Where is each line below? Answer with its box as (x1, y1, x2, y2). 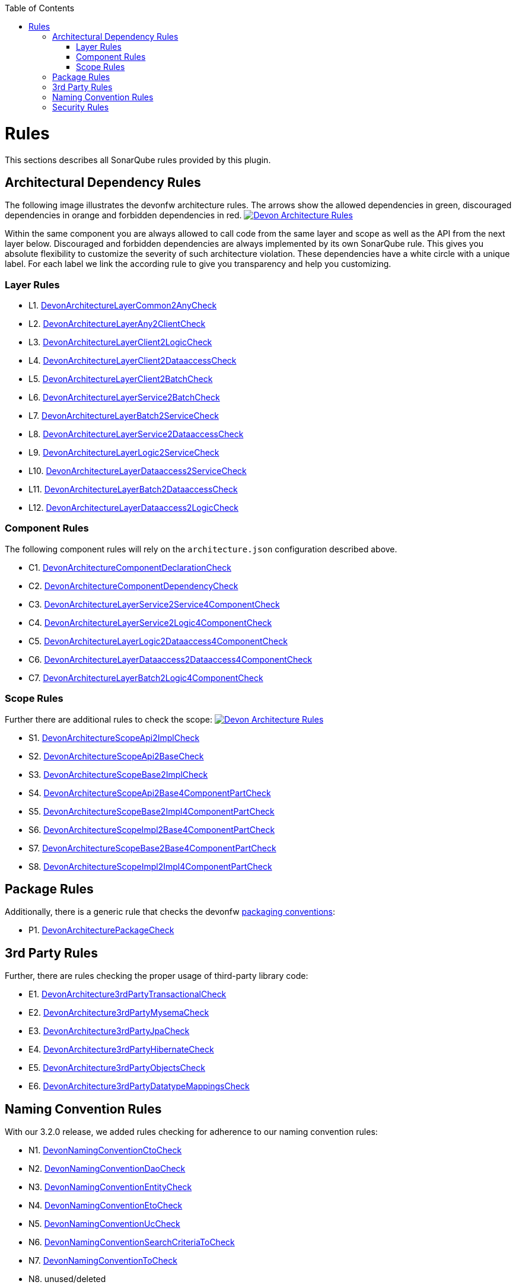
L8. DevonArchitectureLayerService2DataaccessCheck (28, 429, 244, 440)
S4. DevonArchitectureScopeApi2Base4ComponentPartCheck (28, 787, 271, 798)
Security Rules (52, 102, 109, 112)
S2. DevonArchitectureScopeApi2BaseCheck (28, 750, 204, 761)
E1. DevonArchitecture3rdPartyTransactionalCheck (28, 989, 227, 1000)
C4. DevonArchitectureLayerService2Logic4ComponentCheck (28, 617, 272, 628)
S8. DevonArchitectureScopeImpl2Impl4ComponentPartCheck (28, 861, 272, 872)
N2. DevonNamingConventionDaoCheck (28, 1163, 186, 1174)
